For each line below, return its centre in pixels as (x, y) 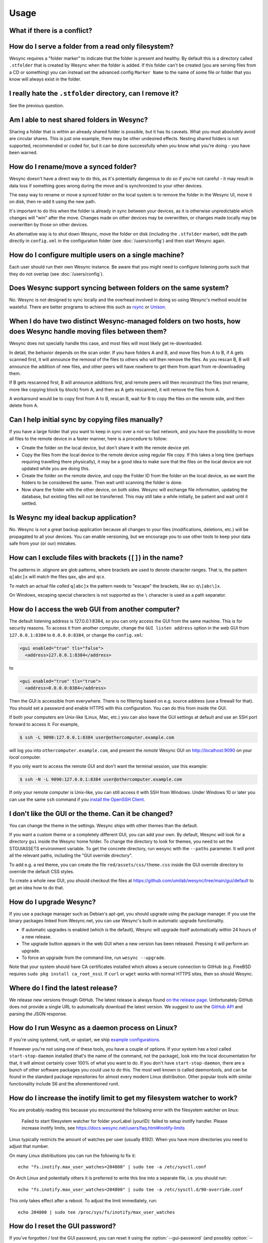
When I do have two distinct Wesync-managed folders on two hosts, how (125, 321)
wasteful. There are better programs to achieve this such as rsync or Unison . (88, 307)
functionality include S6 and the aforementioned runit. (64, 1083)
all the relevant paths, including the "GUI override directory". (71, 856)
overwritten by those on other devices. (49, 225)
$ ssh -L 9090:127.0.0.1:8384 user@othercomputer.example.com (97, 737)
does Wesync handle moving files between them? (88, 331)
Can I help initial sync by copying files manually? (86, 420)
